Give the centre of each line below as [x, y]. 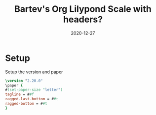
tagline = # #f [20, 94]
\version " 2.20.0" [24, 81]
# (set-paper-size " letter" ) [34, 90]
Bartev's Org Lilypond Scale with [83, 9]
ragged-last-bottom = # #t [32, 99]
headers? [83, 19]
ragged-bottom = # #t [26, 104]
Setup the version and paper [34, 72]
